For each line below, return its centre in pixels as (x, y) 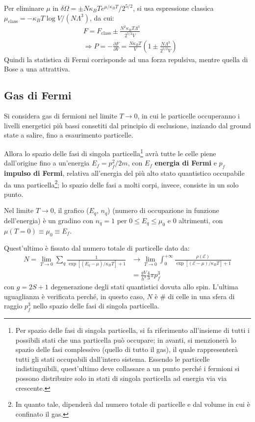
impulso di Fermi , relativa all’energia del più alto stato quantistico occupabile (124, 173)
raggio (13, 306)
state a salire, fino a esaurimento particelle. (69, 135)
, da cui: (102, 17)
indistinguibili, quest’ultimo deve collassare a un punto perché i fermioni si (127, 368)
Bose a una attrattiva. (37, 69)
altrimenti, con (201, 220)
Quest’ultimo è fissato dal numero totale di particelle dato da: (97, 247)
